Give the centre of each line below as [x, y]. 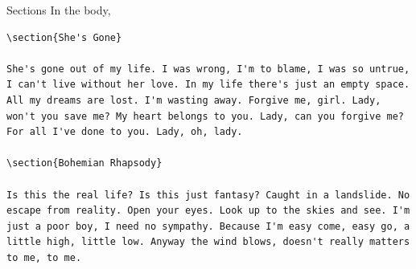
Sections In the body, [59, 10]
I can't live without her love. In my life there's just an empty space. [208, 85]
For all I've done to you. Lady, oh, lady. [125, 132]
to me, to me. [44, 257]
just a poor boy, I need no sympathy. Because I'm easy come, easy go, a [208, 226]
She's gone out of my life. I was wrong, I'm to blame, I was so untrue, [208, 69]
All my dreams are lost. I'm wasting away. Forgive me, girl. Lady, [194, 100]
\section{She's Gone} [64, 37]
